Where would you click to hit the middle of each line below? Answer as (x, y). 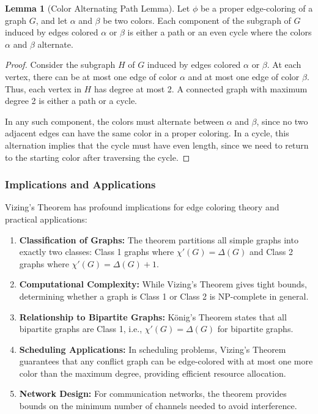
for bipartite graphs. (255, 329)
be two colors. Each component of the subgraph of (197, 20)
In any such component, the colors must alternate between (115, 121)
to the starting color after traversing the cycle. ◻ (98, 157)
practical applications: (46, 219)
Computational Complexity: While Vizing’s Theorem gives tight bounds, (163, 284)
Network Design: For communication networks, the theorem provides (153, 394)
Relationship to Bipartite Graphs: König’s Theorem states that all (153, 316)
